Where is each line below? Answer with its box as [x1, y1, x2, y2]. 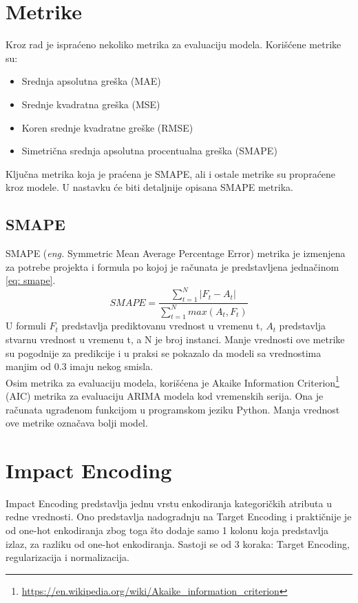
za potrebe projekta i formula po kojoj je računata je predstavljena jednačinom [6, 259, 339, 274]
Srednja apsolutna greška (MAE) [21, 74, 161, 88]
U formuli [6, 318, 46, 333]
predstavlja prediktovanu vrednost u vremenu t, [61, 318, 263, 333]
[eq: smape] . [6, 273, 56, 287]
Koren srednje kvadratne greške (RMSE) [21, 120, 193, 134]
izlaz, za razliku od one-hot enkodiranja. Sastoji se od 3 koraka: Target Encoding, [6, 536, 350, 551]
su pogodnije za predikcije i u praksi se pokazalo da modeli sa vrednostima [6, 345, 322, 360]
